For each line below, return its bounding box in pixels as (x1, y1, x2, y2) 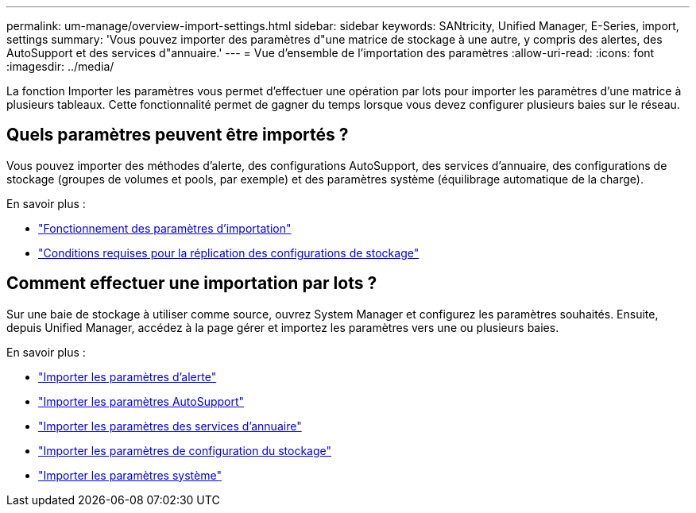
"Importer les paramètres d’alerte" (38, 369, 217, 384)
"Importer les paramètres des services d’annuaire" (38, 418, 302, 433)
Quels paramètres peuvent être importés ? (6, 125, 349, 145)
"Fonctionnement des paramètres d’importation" (38, 221, 292, 235)
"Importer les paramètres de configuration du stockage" (38, 443, 332, 457)
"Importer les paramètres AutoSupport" (38, 394, 245, 408)
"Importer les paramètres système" (38, 468, 222, 482)
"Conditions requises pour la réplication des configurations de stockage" (38, 245, 420, 260)
